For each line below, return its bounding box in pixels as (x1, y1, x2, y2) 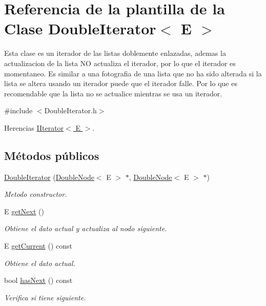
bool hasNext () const (4, 275, 73, 285)
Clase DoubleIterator (4, 18, 156, 39)
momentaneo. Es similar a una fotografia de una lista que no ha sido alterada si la (4, 68, 262, 78)
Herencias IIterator (4, 122, 64, 133)
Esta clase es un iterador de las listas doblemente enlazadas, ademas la (4, 48, 226, 58)
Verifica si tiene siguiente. (4, 292, 86, 302)
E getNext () (4, 206, 44, 216)
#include (4, 105, 33, 116)
